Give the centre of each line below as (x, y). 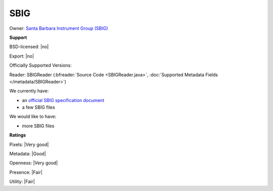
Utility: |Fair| (22, 181)
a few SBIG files (38, 107)
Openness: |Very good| (34, 163)
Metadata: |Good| (28, 154)
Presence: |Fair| (26, 172)
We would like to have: (33, 117)
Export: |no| (22, 56)
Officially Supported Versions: (40, 65)
